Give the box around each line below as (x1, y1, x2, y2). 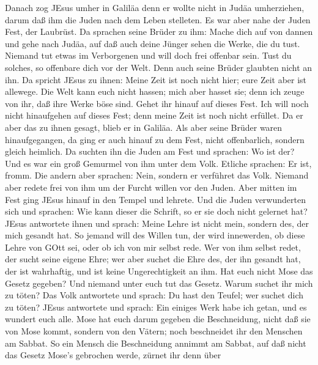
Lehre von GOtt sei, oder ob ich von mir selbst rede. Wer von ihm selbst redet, (5, 240, 301, 253)
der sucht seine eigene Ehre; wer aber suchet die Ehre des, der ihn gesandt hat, (5, 253, 301, 265)
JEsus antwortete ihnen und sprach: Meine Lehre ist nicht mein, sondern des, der (5, 216, 309, 229)
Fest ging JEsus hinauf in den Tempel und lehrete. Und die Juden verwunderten (5, 193, 306, 205)
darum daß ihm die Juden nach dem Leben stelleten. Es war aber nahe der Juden (5, 13, 311, 26)
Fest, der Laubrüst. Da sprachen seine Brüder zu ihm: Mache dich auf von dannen (5, 25, 313, 38)
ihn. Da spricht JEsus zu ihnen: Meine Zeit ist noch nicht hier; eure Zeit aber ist (5, 73, 307, 86)
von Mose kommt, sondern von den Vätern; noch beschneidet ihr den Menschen (5, 325, 303, 337)
